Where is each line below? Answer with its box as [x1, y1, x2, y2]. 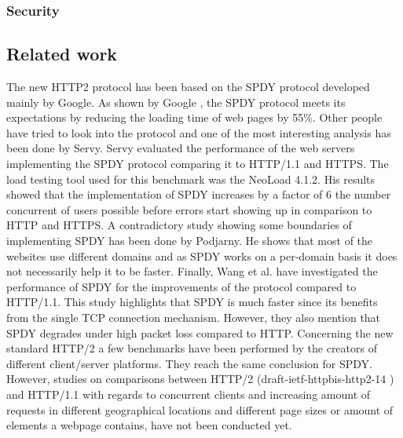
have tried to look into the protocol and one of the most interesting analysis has [6, 124, 391, 141]
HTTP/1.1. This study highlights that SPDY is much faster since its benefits [6, 294, 378, 310]
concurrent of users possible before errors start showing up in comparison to [6, 201, 372, 217]
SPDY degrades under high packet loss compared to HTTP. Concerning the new [6, 324, 394, 341]
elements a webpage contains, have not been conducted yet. [6, 417, 292, 433]
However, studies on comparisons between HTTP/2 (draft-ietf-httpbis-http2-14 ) [6, 370, 394, 387]
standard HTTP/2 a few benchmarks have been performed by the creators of [6, 340, 377, 356]
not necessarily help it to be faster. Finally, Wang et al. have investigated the [6, 263, 378, 279]
